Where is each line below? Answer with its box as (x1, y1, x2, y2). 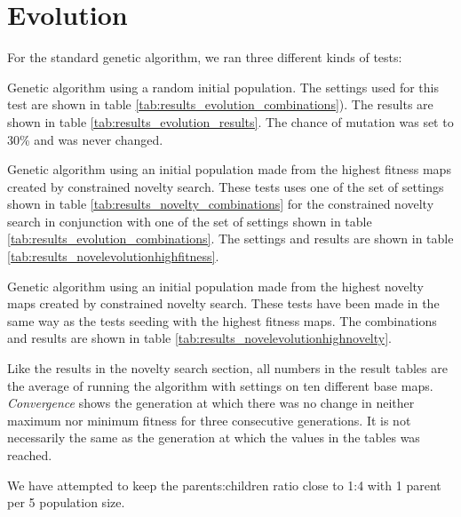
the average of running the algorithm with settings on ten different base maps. (7, 376, 433, 394)
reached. (7, 446, 52, 464)
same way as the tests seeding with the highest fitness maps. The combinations (7, 311, 437, 330)
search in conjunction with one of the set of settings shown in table (7, 211, 372, 230)
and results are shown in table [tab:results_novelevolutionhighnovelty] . (7, 329, 393, 347)
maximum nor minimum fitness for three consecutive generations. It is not (7, 410, 411, 429)
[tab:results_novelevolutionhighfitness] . (7, 247, 219, 266)
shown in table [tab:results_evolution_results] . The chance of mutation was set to (7, 112, 454, 131)
